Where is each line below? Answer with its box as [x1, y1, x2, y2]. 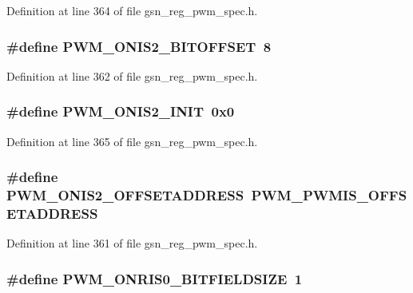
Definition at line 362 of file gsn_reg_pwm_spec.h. [6, 67, 258, 84]
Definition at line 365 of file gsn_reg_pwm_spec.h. [6, 133, 258, 149]
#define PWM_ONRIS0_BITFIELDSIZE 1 [6, 268, 303, 288]
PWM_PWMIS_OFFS [251, 185, 407, 205]
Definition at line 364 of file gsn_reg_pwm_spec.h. [6, 2, 258, 18]
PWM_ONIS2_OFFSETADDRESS [6, 185, 244, 205]
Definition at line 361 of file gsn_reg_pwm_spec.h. [6, 235, 258, 251]
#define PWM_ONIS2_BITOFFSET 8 [6, 36, 272, 56]
